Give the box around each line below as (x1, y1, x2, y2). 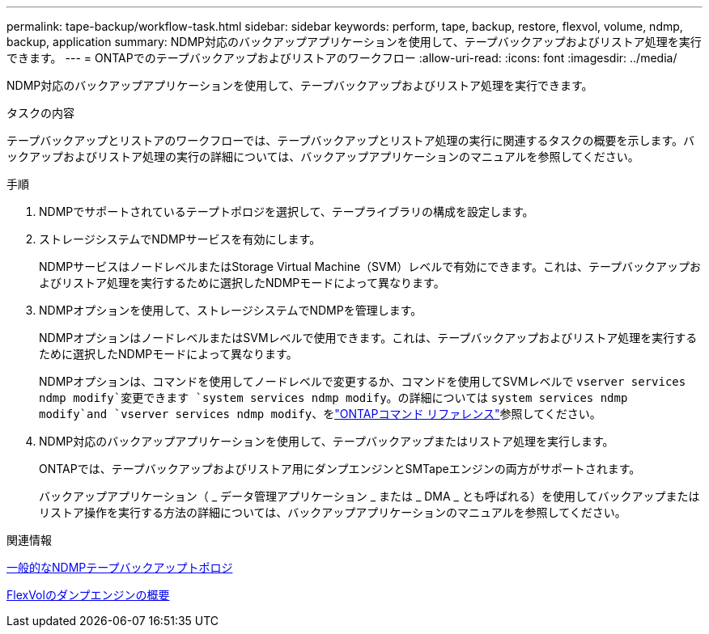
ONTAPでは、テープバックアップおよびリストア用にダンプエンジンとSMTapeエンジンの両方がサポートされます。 (39, 462, 641, 475)
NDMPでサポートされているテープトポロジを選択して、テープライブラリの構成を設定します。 (39, 205, 534, 218)
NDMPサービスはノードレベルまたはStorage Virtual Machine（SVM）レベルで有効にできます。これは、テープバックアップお (39, 260, 702, 273)
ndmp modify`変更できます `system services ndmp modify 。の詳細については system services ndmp (39, 391, 628, 404)
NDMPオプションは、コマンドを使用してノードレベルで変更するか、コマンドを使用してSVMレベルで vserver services (39, 374, 686, 388)
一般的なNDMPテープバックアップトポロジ (6, 560, 233, 574)
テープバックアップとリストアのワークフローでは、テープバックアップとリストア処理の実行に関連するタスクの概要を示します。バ (6, 133, 695, 147)
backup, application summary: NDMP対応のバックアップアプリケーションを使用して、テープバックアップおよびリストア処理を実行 (6, 35, 702, 49)
